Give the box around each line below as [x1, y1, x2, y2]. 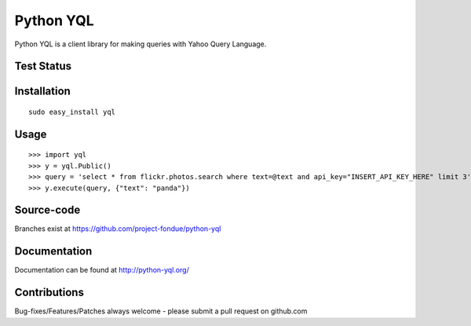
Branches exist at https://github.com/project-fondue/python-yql [14, 224, 221, 233]
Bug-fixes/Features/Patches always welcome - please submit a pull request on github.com [14, 306, 308, 316]
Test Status [14, 60, 72, 73]
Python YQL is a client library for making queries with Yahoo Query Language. [14, 39, 267, 49]
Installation [14, 85, 71, 98]
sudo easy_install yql [28, 107, 116, 116]
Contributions [14, 286, 84, 299]
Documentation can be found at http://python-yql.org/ [14, 266, 190, 275]
